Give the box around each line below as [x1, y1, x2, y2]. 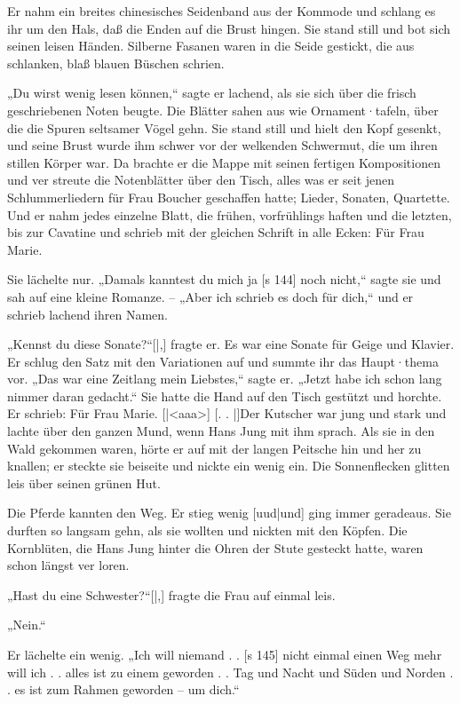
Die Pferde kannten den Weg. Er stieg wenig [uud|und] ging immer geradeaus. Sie [7, 503, 451, 522]
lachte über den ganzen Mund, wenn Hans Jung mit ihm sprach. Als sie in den [7, 422, 435, 440]
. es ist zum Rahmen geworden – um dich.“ [7, 680, 240, 699]
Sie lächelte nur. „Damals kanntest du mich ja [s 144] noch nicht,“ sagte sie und [7, 270, 441, 289]
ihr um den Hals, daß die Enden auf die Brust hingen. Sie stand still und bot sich [7, 19, 451, 37]
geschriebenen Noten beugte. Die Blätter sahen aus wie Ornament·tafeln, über [7, 100, 439, 119]
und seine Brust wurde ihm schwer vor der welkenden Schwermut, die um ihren [7, 136, 438, 154]
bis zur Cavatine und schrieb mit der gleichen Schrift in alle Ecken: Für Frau [7, 223, 424, 241]
